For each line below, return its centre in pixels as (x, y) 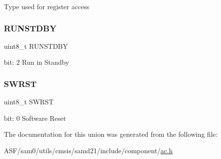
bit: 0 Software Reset (35, 118)
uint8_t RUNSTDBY (36, 46)
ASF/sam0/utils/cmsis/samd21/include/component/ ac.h (88, 150)
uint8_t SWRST (29, 102)
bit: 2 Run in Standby (37, 62)
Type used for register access (47, 6)
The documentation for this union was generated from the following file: (111, 134)
